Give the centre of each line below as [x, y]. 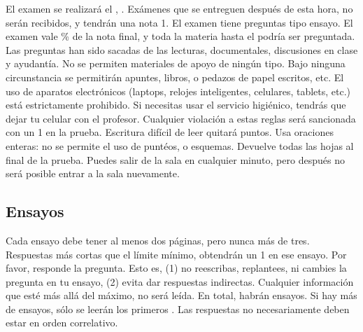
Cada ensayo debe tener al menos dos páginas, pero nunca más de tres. [158, 240]
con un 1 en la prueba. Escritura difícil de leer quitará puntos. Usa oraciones [170, 132]
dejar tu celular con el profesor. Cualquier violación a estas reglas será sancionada [181, 118]
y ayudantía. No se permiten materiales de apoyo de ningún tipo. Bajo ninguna [176, 63]
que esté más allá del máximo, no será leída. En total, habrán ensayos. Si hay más [181, 295]
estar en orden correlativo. [62, 323]
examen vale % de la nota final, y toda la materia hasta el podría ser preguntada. [180, 36]
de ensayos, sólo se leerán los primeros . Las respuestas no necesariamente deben [178, 309]
